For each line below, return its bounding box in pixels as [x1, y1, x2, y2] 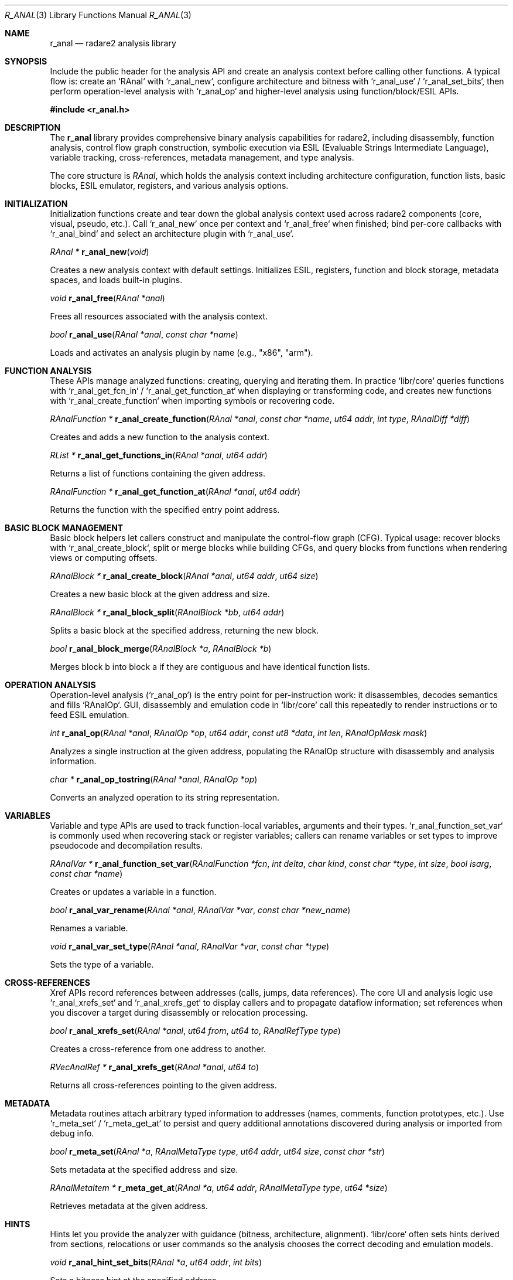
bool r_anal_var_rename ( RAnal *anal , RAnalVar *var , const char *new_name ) [50, 905, 351, 915]
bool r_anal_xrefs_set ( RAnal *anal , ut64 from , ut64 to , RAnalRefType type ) [50, 1026, 341, 1036]
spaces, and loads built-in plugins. [50, 275, 183, 285]
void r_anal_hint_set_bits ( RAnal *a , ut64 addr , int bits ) [50, 1257, 262, 1267]
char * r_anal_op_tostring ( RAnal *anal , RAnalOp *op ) [50, 774, 258, 784]
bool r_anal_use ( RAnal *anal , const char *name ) [50, 329, 238, 339]
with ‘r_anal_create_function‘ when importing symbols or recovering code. [50, 396, 335, 406]
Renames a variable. [50, 923, 128, 933]
